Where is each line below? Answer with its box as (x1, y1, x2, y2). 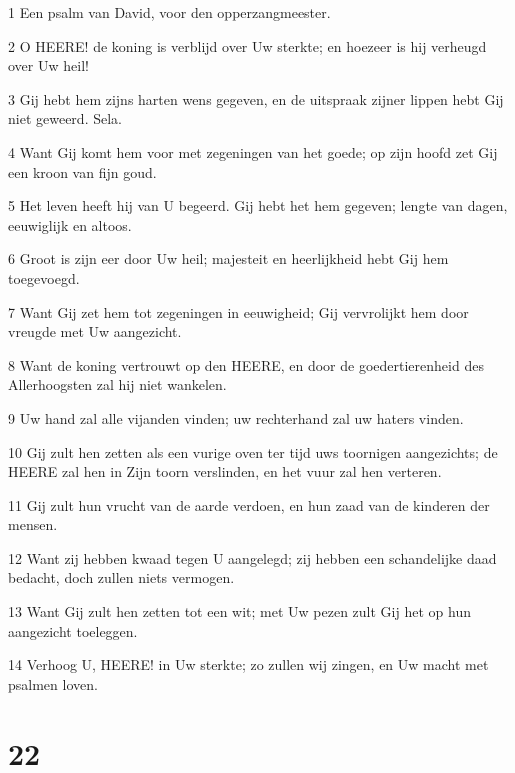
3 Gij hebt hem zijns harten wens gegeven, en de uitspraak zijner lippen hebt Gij (8, 88, 504, 109)
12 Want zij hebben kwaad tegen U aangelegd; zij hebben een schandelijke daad (8, 547, 497, 568)
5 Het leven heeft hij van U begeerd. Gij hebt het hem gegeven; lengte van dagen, (8, 195, 508, 216)
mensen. (8, 514, 58, 535)
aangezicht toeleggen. (8, 620, 138, 641)
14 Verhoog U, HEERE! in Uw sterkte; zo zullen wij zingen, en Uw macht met (8, 654, 489, 675)
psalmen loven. (8, 673, 98, 694)
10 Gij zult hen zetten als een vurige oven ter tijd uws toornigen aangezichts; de (8, 441, 498, 462)
